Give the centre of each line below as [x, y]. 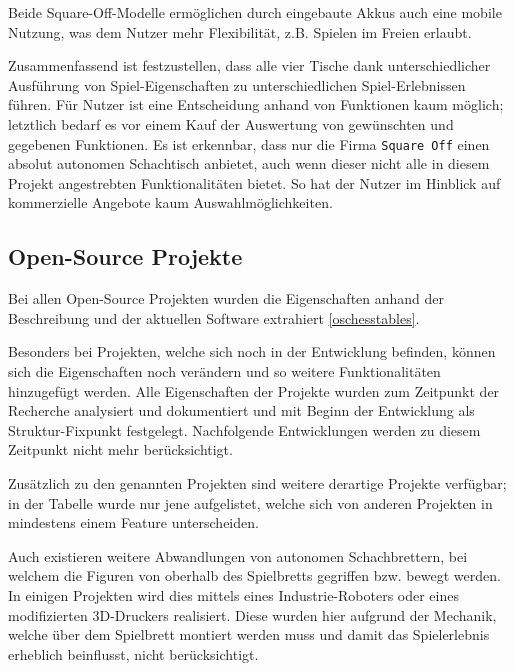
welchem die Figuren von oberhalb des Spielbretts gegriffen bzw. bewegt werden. [254, 575]
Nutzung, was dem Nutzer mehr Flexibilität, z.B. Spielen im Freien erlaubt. [240, 31]
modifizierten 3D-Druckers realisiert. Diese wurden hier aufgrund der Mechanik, [252, 614]
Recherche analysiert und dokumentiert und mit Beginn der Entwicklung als [241, 410]
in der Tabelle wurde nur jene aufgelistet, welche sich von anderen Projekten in [250, 502]
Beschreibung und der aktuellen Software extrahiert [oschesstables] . [214, 317]
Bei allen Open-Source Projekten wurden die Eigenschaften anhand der [226, 298]
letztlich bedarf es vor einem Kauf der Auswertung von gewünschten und [231, 123]
